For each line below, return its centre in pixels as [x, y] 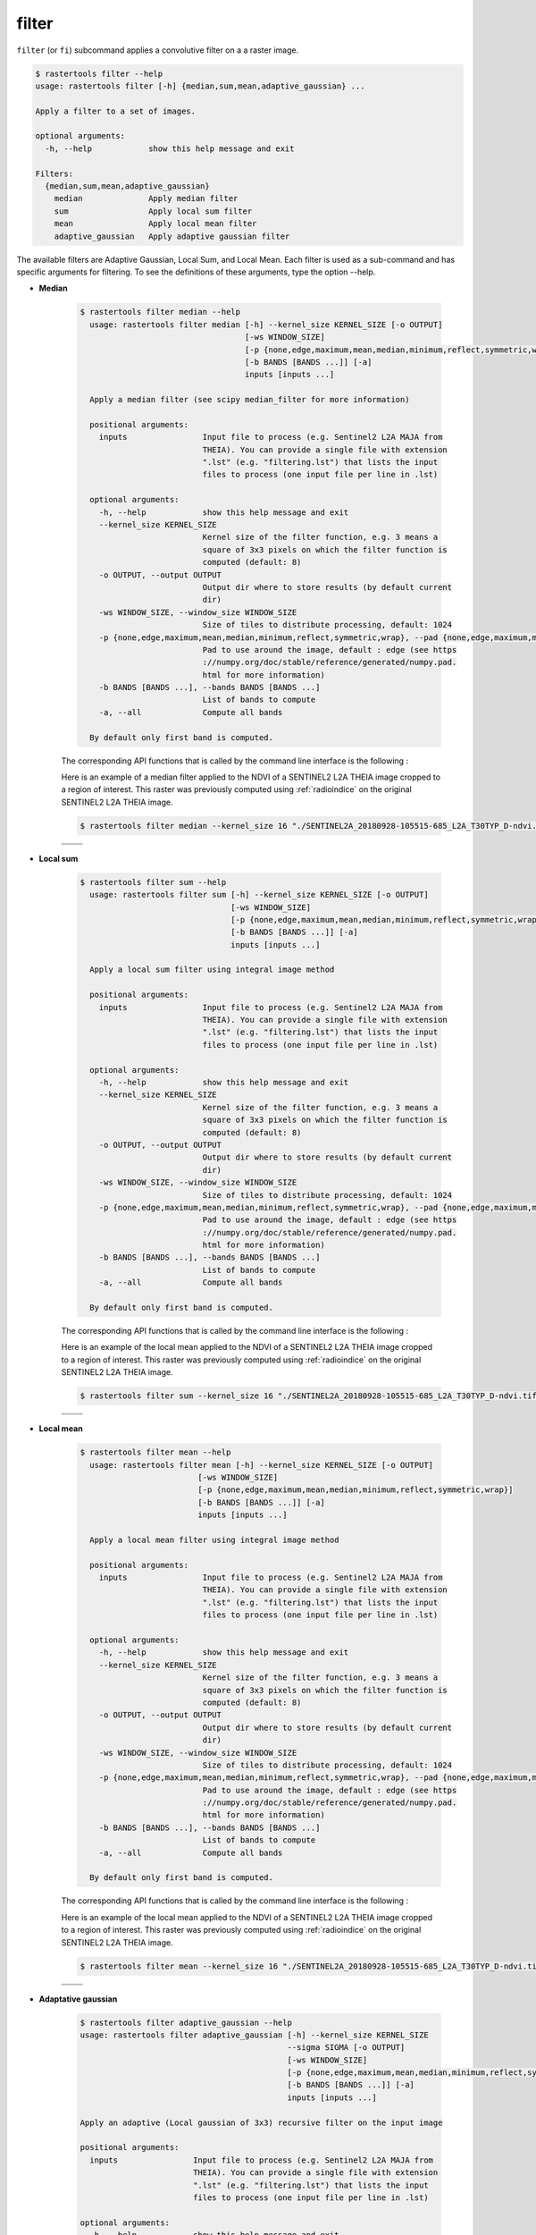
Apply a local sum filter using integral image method [212, 970]
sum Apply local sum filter [153, 211]
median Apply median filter [146, 198]
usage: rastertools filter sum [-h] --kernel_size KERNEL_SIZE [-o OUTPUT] [259, 895]
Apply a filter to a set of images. [116, 111]
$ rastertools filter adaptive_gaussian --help [186, 2022]
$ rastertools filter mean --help [155, 1452]
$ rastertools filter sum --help [153, 882]
